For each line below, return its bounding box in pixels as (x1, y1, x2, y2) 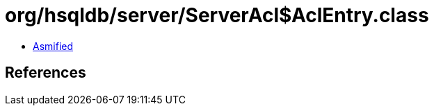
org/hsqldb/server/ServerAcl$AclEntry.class (5, 3, 429, 27)
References (5, 64, 86, 82)
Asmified (33, 40, 74, 52)
